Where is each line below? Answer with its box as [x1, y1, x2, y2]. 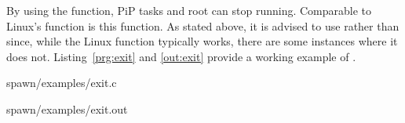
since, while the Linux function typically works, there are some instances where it [6, 33, 398, 49]
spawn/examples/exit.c [6, 74, 117, 91]
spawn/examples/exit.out [6, 100, 128, 117]
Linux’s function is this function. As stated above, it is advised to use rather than [6, 17, 400, 34]
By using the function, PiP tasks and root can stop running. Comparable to [6, 2, 372, 18]
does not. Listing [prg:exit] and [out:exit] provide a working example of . [6, 48, 356, 64]
